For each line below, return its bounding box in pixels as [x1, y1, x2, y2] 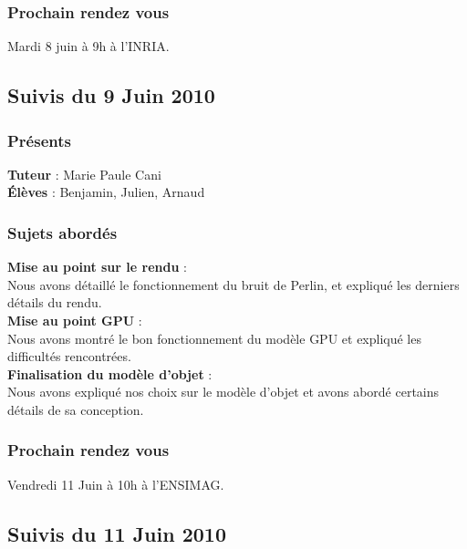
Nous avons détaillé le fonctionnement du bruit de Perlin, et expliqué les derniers [7, 274, 460, 294]
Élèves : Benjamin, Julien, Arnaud [7, 182, 205, 202]
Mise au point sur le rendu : [7, 257, 187, 276]
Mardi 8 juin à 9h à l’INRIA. [7, 36, 170, 56]
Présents [7, 129, 71, 151]
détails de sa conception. [7, 399, 144, 419]
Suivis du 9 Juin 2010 [7, 81, 215, 109]
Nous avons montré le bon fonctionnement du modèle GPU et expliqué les [7, 328, 421, 347]
